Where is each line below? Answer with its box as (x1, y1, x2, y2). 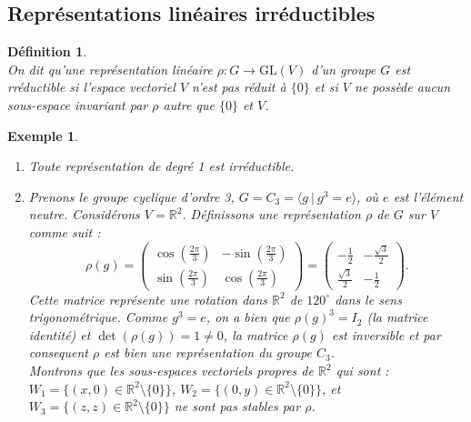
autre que (163, 95, 215, 114)
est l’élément (393, 186, 464, 206)
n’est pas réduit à (192, 77, 286, 96)
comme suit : (28, 222, 101, 241)
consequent (28, 343, 88, 362)
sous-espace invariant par (7, 95, 148, 114)
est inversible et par (331, 325, 441, 344)
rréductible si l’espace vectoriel (7, 77, 175, 96)
